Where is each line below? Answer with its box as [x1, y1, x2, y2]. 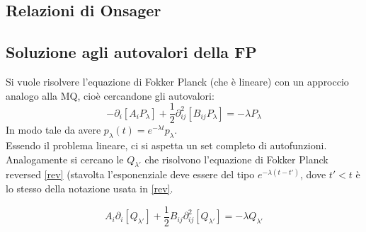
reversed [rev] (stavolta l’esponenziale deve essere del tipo [6, 167, 255, 182]
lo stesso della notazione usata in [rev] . [6, 181, 173, 196]
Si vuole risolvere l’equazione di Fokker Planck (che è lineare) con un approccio [6, 74, 349, 88]
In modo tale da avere [6, 122, 101, 137]
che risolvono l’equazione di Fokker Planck [144, 151, 328, 166]
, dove [299, 167, 326, 182]
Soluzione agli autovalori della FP [6, 41, 257, 63]
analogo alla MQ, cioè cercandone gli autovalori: [6, 88, 215, 103]
